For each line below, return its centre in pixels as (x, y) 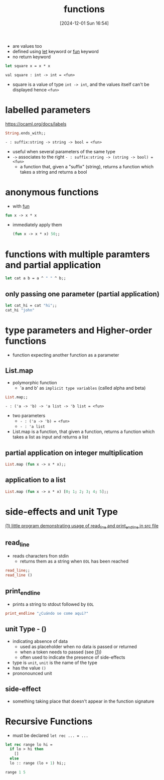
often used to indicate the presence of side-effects (72, 657)
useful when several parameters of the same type (64, 151)
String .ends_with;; (26, 133)
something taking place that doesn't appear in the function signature (83, 701)
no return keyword (32, 57)
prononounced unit (32, 673)
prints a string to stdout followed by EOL (53, 604)
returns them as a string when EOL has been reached (74, 562)
